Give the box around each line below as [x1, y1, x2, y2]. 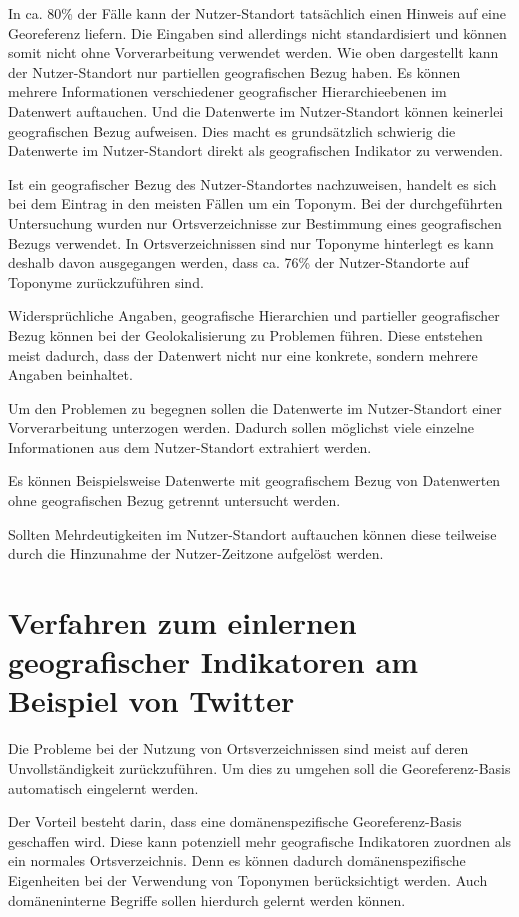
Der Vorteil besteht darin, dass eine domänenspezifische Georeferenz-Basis [8, 811, 462, 832]
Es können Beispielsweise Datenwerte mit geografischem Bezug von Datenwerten [8, 470, 501, 491]
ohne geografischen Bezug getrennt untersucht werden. [8, 490, 341, 511]
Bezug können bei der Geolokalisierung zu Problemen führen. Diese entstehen [8, 324, 483, 345]
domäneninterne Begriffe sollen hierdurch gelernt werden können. [8, 889, 406, 910]
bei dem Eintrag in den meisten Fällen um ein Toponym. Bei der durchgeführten [8, 193, 503, 214]
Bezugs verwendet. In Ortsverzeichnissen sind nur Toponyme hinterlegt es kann [8, 232, 494, 253]
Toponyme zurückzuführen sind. [8, 271, 204, 292]
